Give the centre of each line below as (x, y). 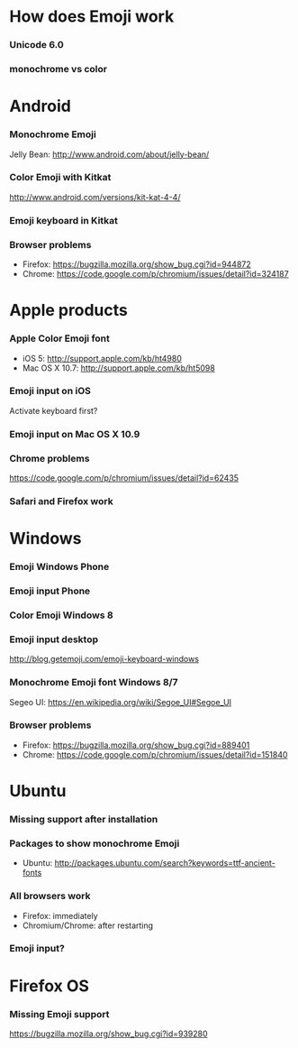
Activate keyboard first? (54, 410)
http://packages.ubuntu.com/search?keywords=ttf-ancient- (165, 863)
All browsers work (50, 896)
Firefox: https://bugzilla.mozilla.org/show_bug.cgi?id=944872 (137, 264)
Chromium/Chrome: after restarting (88, 925)
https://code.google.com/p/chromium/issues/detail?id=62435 (124, 478)
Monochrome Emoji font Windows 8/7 (94, 683)
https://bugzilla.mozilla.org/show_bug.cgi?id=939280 (109, 1034)
